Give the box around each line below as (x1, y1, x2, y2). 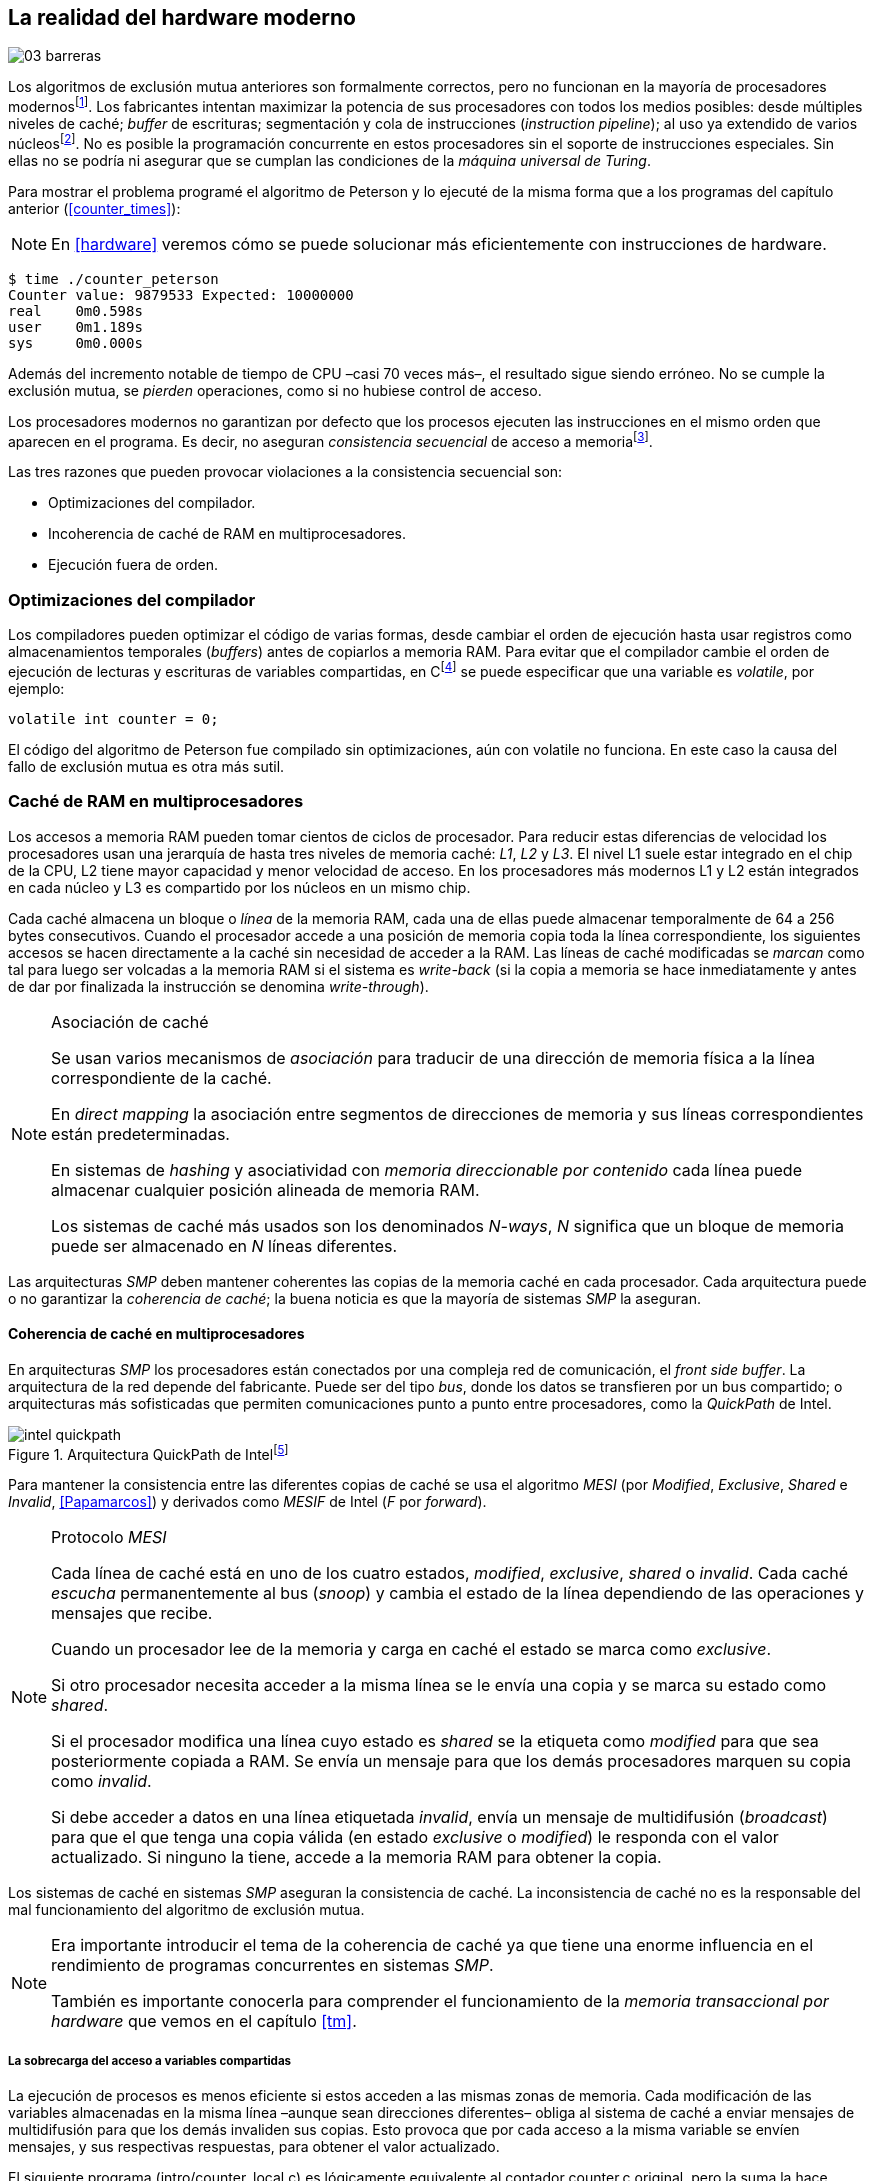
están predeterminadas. (51, 1123, 230, 1144)
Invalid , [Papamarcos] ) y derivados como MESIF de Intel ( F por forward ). (8, 1493, 487, 1511)
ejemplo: (8, 679, 65, 697)
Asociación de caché (51, 1011, 209, 1032)
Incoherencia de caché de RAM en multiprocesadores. (48, 525, 406, 543)
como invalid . (51, 1771, 152, 1792)
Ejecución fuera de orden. (48, 556, 219, 574)
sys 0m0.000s (8, 334, 143, 351)
